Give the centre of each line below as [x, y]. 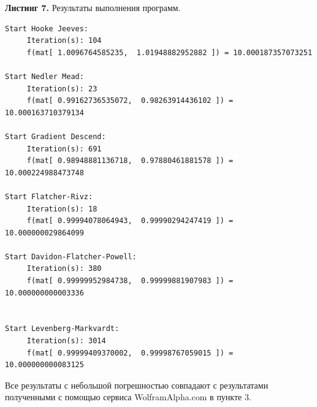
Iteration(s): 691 [64, 149]
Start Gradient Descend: [55, 136]
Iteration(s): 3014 [66, 341]
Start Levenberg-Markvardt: [62, 329]
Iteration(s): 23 [62, 89]
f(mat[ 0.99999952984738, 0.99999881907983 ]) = [130, 281]
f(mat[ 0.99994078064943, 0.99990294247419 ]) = [130, 221]
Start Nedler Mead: [44, 76]
